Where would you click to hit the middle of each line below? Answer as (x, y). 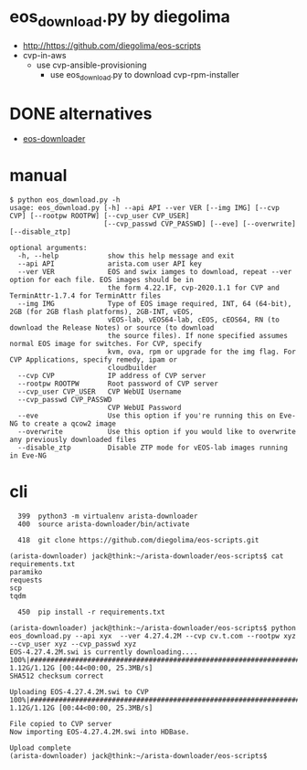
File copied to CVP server (61, 724)
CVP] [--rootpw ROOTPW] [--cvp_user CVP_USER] (100, 216)
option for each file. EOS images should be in (102, 280)
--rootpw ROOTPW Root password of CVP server (118, 384)
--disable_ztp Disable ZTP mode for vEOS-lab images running (153, 448)
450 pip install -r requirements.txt (92, 612)
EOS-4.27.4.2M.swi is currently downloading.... (104, 652)
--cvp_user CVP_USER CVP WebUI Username (100, 392)
